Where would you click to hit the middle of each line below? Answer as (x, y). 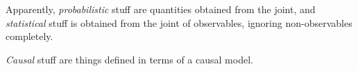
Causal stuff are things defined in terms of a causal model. (129, 59)
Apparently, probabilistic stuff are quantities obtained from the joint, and (161, 9)
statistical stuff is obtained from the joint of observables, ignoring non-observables (179, 22)
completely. (29, 36)
